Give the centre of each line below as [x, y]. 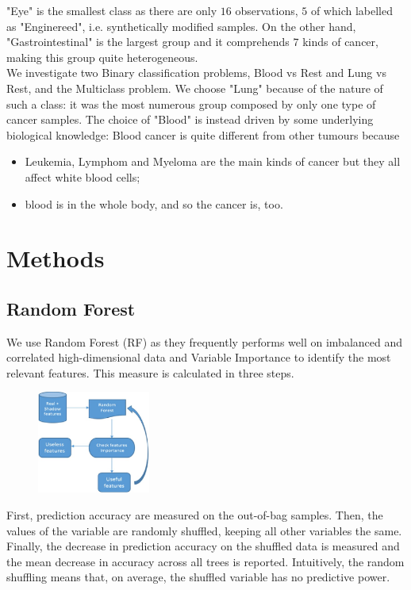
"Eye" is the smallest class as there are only [112, 10]
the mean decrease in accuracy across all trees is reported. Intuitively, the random [205, 561]
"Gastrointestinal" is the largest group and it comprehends [148, 42]
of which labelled [351, 10]
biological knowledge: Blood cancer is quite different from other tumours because [203, 134]
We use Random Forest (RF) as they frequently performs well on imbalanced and [205, 341]
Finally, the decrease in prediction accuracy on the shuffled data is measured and [203, 546]
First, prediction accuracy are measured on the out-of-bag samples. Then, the [195, 515]
